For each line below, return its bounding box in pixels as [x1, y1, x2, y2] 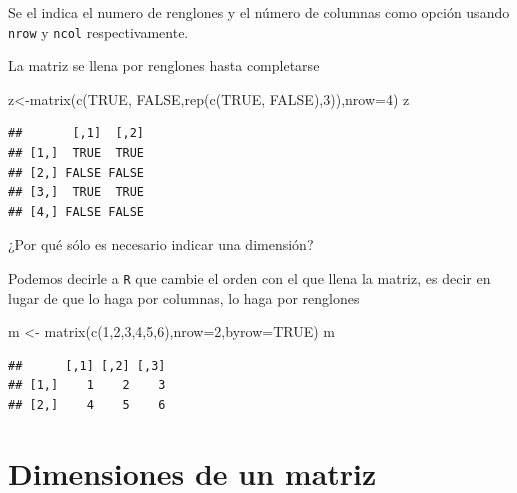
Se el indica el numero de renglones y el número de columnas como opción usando [8, 2, 510, 22]
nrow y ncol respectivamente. [8, 21, 189, 42]
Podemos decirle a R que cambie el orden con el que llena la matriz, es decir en [8, 268, 491, 288]
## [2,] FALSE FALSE [8, 165, 145, 180]
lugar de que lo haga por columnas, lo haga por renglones [8, 287, 360, 308]
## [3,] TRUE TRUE [8, 185, 145, 200]
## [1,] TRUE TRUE [8, 146, 145, 161]
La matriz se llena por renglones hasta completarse [8, 55, 320, 76]
